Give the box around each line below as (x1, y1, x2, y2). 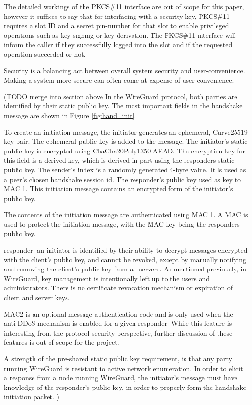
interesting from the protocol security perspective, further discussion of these (4, 327, 233, 337)
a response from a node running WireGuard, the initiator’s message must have (4, 372, 237, 383)
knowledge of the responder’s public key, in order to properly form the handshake (4, 382, 246, 392)
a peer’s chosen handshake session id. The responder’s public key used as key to (4, 174, 241, 184)
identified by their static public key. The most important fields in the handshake (4, 101, 243, 111)
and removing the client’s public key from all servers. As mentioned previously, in (4, 264, 247, 274)
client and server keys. (4, 292, 70, 303)
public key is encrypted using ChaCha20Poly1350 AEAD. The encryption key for (4, 145, 246, 155)
